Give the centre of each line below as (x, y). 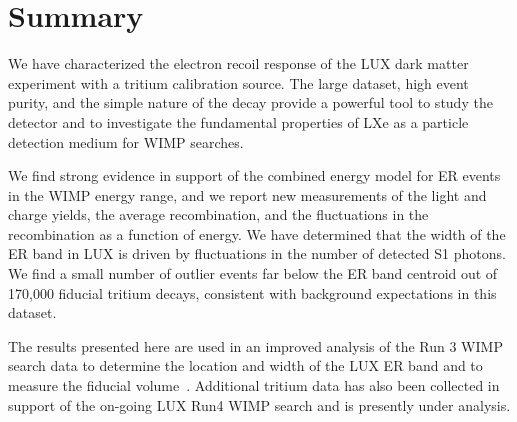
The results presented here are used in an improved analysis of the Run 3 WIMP (255, 345)
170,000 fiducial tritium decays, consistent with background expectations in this (252, 292)
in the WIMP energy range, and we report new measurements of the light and (247, 194)
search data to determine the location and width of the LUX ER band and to (245, 365)
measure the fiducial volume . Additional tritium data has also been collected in (254, 385)
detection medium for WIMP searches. (126, 141)
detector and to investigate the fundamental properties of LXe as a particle (238, 121)
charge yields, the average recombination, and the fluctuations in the (218, 214)
